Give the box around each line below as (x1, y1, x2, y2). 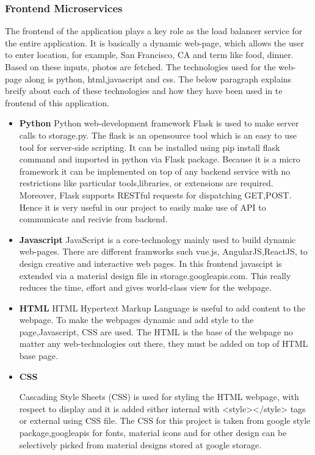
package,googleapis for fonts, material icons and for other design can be (19, 426, 287, 439)
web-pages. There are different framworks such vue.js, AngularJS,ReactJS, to (19, 245, 308, 258)
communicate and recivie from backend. (19, 213, 168, 225)
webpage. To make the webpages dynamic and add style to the (19, 313, 254, 326)
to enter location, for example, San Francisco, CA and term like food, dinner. (5, 48, 294, 61)
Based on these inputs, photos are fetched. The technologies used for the (5, 60, 276, 73)
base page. (19, 349, 58, 362)
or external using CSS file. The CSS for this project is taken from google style (19, 414, 311, 427)
